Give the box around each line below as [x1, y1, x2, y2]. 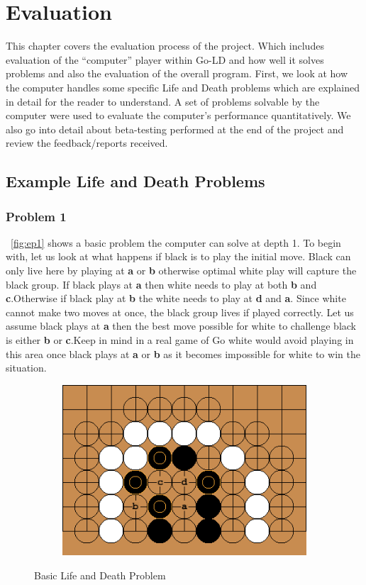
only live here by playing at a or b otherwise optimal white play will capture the [6, 263, 357, 278]
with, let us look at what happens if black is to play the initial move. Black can [6, 249, 351, 264]
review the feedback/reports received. [6, 135, 168, 150]
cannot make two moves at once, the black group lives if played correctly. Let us [6, 304, 354, 319]
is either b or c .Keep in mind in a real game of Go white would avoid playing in [6, 333, 354, 347]
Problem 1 [6, 207, 67, 225]
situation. [6, 360, 47, 375]
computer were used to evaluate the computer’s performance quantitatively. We [6, 108, 351, 123]
